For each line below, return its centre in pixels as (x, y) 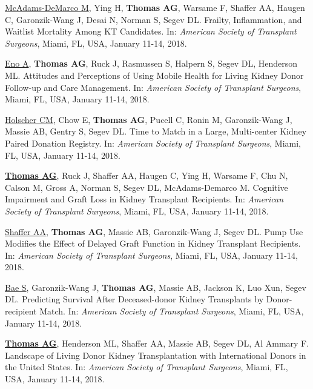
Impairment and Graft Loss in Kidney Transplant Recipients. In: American (144, 199)
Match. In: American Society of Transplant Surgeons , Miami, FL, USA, (172, 311)
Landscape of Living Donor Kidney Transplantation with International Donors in (156, 355)
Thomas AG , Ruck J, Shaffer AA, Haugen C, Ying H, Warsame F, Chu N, (147, 175)
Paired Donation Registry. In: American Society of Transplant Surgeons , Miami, (153, 143)
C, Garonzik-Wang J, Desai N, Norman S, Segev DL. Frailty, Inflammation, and (153, 19)
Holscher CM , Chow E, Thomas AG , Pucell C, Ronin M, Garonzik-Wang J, (149, 119)
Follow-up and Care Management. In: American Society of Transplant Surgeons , (153, 87)
